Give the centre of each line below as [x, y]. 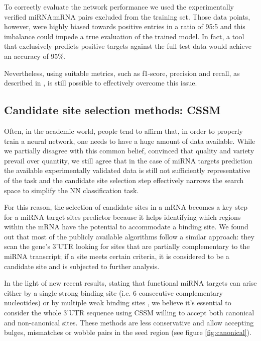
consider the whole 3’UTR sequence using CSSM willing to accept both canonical [129, 313]
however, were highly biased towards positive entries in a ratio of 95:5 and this [125, 26]
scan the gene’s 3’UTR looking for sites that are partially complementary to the [127, 246]
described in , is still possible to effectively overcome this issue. [101, 83]
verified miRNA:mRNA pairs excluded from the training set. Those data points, [127, 16]
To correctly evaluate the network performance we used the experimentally [119, 7]
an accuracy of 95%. [35, 56]
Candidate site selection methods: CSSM [112, 110]
